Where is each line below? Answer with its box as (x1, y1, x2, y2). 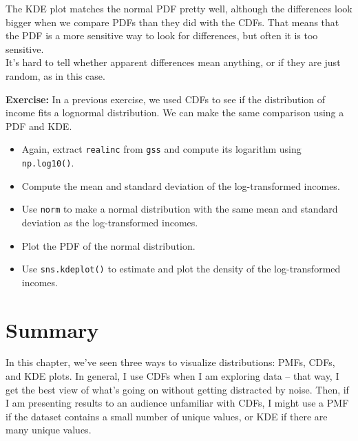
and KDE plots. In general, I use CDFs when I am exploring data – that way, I (6, 369, 339, 383)
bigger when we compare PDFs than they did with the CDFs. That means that (6, 14, 339, 29)
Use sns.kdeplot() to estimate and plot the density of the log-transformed (21, 261, 341, 276)
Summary (6, 315, 99, 343)
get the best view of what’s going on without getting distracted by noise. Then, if (6, 382, 349, 396)
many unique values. (6, 422, 92, 437)
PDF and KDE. (6, 118, 72, 133)
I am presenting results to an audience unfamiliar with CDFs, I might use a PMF (6, 396, 349, 410)
